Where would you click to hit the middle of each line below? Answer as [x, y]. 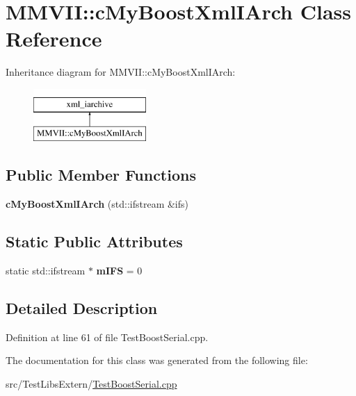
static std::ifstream [46, 271]
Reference [54, 39]
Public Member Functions [101, 175]
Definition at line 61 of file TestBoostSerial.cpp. [107, 337]
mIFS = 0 [119, 271]
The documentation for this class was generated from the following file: [157, 360]
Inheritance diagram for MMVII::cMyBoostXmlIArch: [121, 72]
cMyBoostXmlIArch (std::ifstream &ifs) [97, 204]
